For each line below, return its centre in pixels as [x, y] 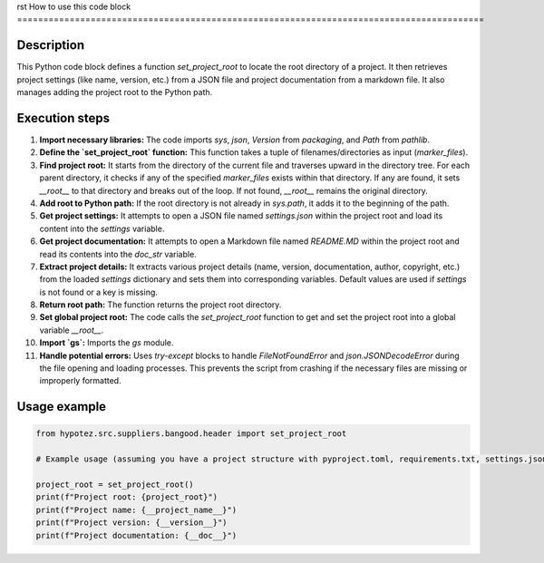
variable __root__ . [72, 330]
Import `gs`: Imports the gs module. [107, 343]
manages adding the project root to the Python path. [115, 92]
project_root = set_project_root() [115, 484]
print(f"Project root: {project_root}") [126, 497]
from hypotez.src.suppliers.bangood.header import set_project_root [191, 434]
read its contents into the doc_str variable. [118, 254]
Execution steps [63, 118]
